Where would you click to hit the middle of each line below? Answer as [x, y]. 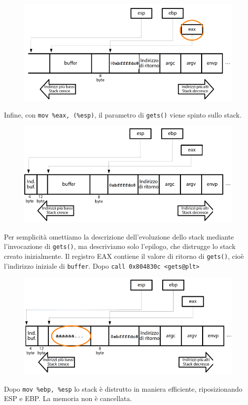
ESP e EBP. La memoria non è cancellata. [68, 398]
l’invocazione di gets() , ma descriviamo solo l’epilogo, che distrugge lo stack [120, 246]
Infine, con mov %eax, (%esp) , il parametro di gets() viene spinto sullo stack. [123, 114]
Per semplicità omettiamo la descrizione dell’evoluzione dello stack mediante [119, 236]
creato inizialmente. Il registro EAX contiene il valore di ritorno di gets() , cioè [124, 256]
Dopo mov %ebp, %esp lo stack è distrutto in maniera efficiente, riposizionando [123, 388]
